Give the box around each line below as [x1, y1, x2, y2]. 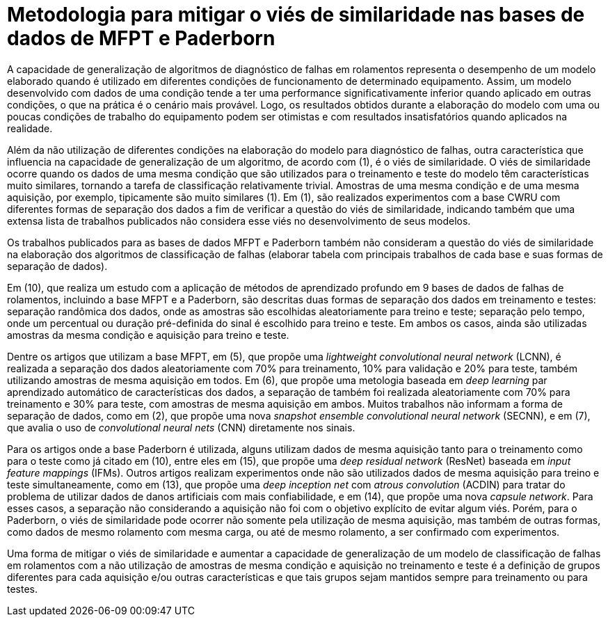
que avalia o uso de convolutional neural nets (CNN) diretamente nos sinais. [7, 421, 355, 433]
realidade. [7, 122, 53, 134]
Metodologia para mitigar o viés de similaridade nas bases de [7, 3, 585, 26]
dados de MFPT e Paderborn [7, 26, 275, 50]
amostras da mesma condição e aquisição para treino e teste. [7, 328, 289, 341]
